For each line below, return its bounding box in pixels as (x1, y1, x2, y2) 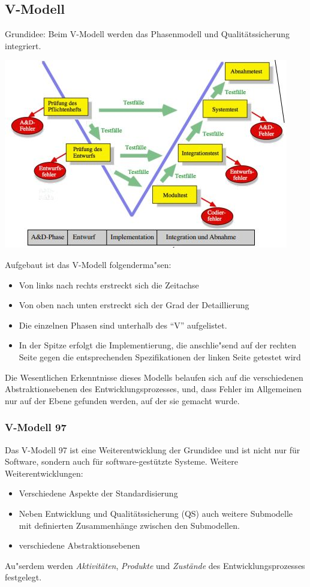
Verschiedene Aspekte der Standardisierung (19, 487, 178, 499)
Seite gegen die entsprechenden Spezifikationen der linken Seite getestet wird (19, 350, 301, 363)
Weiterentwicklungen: (5, 466, 83, 479)
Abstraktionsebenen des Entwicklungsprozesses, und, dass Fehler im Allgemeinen (5, 383, 302, 395)
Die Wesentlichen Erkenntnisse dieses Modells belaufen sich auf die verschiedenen (5, 371, 303, 383)
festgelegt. (5, 571, 42, 583)
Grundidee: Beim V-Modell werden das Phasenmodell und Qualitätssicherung (5, 28, 290, 40)
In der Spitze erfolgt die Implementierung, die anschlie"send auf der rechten (19, 339, 296, 351)
